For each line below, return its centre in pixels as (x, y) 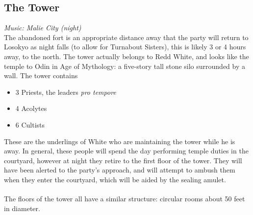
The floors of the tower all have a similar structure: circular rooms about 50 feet (125, 199)
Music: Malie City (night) (43, 28)
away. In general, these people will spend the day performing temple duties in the (126, 151)
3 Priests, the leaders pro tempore (66, 92)
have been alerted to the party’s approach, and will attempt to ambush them (120, 170)
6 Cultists (30, 124)
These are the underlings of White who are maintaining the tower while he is (120, 141)
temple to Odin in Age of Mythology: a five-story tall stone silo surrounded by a (125, 66)
